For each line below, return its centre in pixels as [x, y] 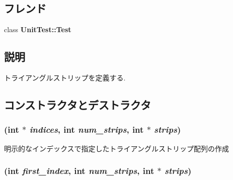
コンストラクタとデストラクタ [77, 104]
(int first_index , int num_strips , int [79, 171]
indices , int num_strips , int [87, 129]
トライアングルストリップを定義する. [65, 77]
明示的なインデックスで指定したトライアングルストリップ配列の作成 [117, 148]
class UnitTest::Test [38, 29]
